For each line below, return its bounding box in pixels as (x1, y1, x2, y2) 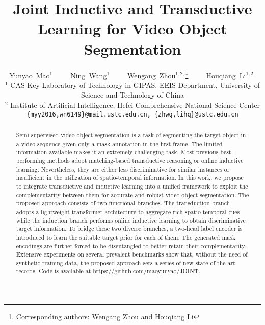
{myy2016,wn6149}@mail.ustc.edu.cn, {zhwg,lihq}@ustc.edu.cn (26, 110, 238, 118)
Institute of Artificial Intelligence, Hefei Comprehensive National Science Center (10, 99, 260, 110)
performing (16, 156, 45, 165)
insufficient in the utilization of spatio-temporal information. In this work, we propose (16, 173, 244, 182)
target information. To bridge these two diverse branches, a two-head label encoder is (16, 224, 243, 233)
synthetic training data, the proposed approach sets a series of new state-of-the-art (16, 258, 235, 267)
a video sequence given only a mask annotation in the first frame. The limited (16, 139, 223, 148)
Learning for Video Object (38, 18, 227, 39)
